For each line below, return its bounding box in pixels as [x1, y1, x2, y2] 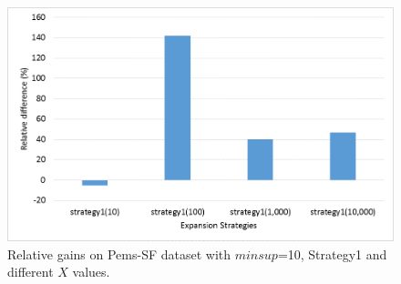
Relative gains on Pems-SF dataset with [7, 244, 231, 263]
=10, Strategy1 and [277, 244, 387, 263]
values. [72, 262, 110, 281]
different [7, 262, 54, 281]
